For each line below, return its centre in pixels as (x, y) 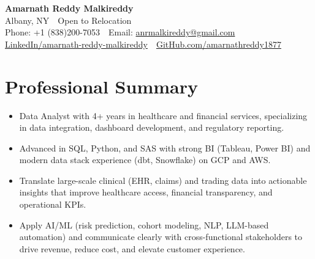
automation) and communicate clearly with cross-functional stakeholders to (161, 237)
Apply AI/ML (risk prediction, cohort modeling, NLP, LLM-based (144, 224)
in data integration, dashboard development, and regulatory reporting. (152, 127)
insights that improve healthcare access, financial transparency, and (146, 192)
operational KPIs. (53, 204)
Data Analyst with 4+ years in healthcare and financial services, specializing (163, 115)
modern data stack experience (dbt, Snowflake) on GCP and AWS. (145, 160)
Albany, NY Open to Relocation (68, 20)
